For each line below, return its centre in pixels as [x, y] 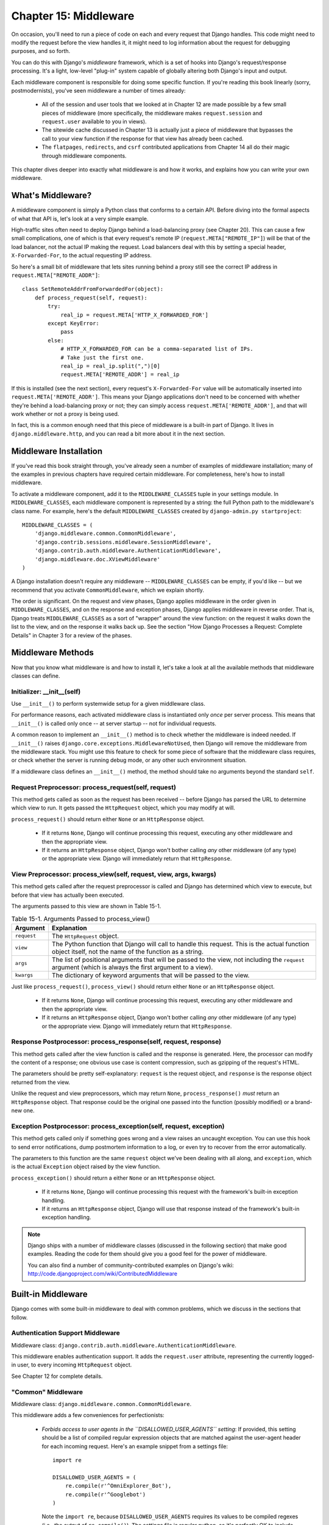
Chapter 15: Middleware [73, 16]
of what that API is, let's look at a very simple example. [80, 218]
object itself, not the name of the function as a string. [128, 952]
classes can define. [36, 676]
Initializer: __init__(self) [46, 691]
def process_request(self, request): [91, 298]
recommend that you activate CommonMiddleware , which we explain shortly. [108, 590]
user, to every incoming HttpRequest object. [75, 1365]
